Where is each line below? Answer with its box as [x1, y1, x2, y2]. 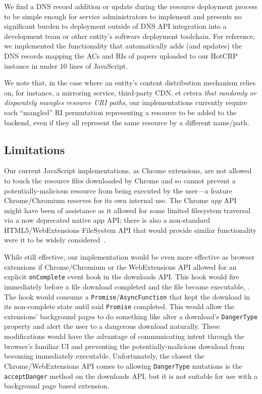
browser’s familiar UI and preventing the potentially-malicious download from [4, 340, 245, 351]
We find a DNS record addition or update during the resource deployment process [4, 1, 258, 11]
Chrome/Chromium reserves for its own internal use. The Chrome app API [4, 195, 237, 206]
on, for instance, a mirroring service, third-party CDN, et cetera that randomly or [4, 87, 256, 97]
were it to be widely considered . [4, 234, 106, 245]
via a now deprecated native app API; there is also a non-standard [4, 215, 211, 225]
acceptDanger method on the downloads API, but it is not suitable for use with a [4, 370, 258, 381]
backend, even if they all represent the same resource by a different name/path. [4, 117, 249, 127]
